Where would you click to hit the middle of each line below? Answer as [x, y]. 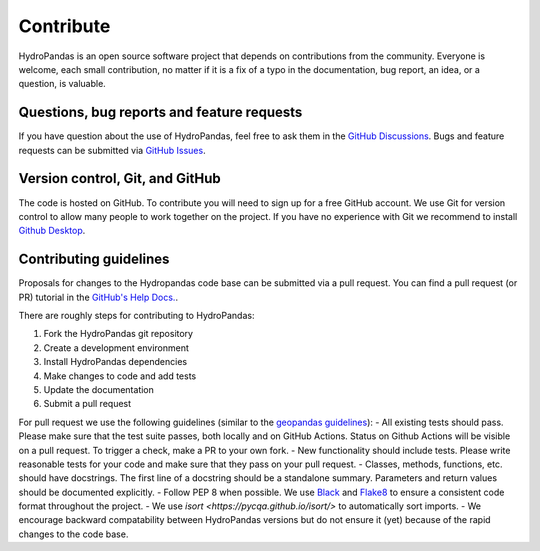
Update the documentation [99, 389]
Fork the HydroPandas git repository [118, 334]
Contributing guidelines [94, 259]
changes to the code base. [73, 534]
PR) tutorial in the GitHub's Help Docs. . [98, 297]
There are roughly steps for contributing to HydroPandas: [136, 315]
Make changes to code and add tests [120, 376]
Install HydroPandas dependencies [115, 362]
